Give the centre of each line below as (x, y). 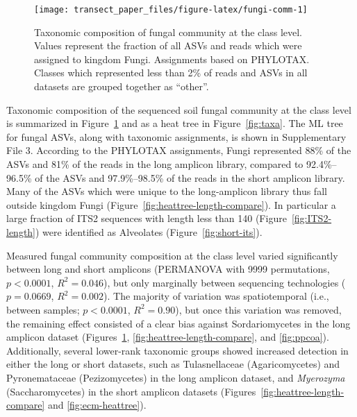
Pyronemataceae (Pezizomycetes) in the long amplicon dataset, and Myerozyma (176, 377)
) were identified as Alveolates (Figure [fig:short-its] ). (149, 231)
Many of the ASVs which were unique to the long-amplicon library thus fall (167, 191)
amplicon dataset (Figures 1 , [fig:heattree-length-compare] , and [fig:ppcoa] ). (168, 337)
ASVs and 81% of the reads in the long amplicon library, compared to (155, 164)
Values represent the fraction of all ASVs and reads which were (168, 45)
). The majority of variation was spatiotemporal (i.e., (216, 296)
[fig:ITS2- (312, 218)
